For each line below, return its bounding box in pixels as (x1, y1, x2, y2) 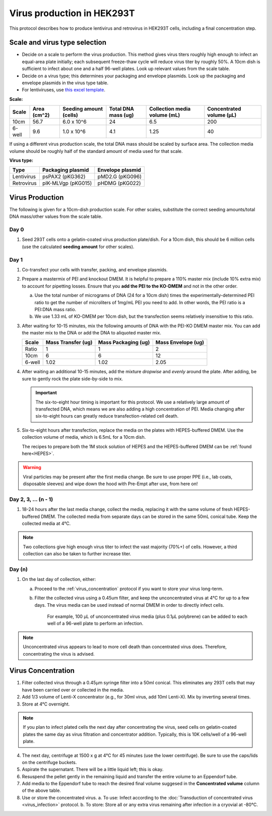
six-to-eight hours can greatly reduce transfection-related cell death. (35, 413, 179, 419)
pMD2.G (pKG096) (97, 173, 142, 180)
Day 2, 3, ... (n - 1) (9, 496, 53, 503)
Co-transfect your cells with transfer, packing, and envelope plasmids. (22, 266, 168, 272)
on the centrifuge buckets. (22, 759, 77, 765)
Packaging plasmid (42, 166, 89, 173)
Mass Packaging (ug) (98, 339, 150, 346)
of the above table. (22, 787, 61, 794)
